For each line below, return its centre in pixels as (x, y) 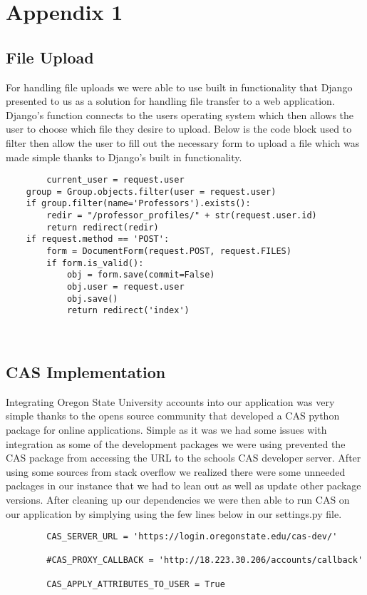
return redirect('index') (128, 311)
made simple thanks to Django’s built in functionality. (124, 157)
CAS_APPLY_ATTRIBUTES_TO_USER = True (136, 584)
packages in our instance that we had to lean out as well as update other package (183, 485)
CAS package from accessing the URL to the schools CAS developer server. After (183, 458)
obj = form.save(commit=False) (141, 275)
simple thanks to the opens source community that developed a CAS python (173, 416)
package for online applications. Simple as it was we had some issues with (166, 429)
